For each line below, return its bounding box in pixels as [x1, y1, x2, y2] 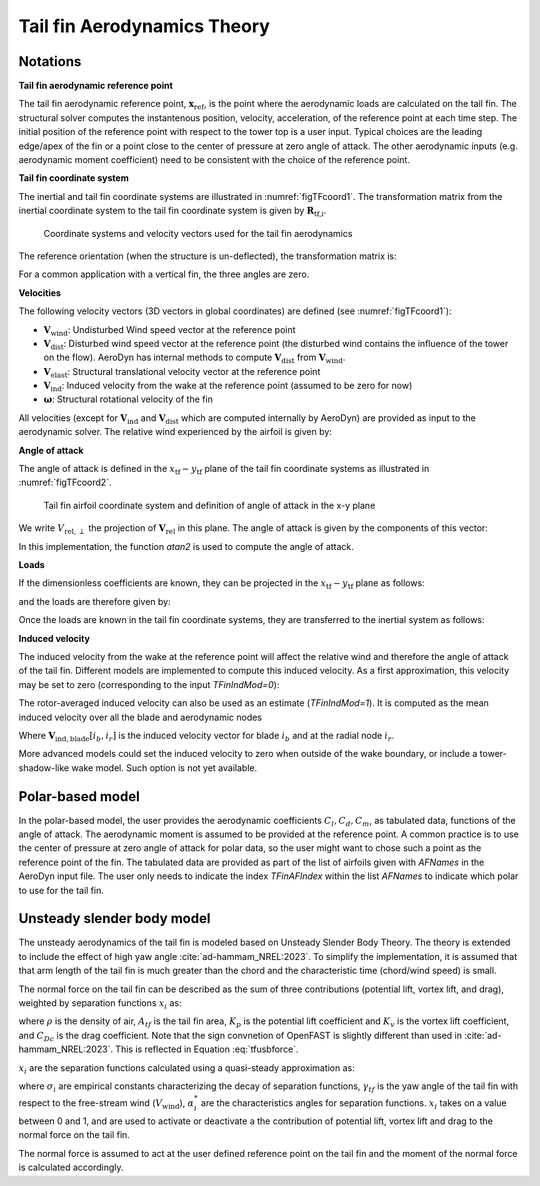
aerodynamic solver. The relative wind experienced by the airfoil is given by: [18, 426, 332, 438]
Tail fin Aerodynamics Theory [18, 15, 270, 37]
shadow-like [18, 761, 70, 774]
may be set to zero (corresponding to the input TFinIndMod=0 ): [18, 678, 280, 690]
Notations [18, 53, 82, 70]
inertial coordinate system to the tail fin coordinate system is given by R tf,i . [18, 205, 327, 219]
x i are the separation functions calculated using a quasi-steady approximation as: [18, 1061, 355, 1076]
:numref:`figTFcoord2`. [18, 476, 112, 489]
